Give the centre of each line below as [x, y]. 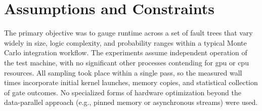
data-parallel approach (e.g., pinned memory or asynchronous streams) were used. [131, 102]
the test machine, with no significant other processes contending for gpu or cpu [126, 62]
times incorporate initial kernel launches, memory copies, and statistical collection [131, 82]
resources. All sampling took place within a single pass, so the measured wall [123, 72]
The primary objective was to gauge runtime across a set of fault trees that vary [128, 33]
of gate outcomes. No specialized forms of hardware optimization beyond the [123, 92]
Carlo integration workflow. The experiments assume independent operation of [126, 52]
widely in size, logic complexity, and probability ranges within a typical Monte [125, 42]
